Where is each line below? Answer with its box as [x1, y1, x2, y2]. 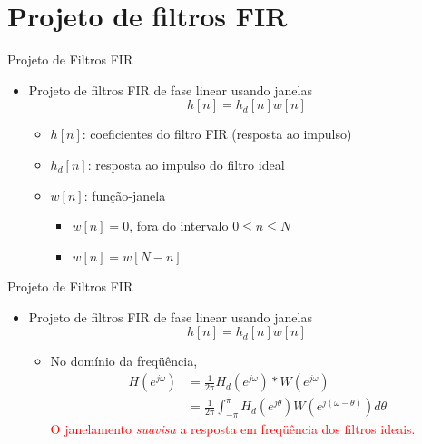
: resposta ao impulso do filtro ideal [87, 154, 285, 173]
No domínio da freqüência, [50, 351, 198, 370]
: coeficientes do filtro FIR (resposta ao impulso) [82, 124, 352, 143]
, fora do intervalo [129, 216, 229, 235]
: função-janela [83, 185, 166, 204]
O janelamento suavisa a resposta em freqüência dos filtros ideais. [50, 419, 416, 438]
